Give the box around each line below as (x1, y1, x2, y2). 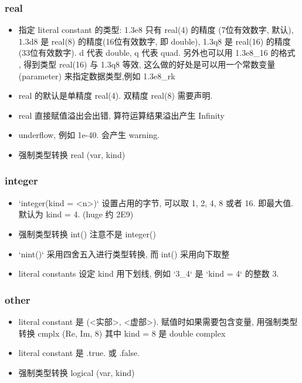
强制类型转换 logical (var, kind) (18, 366, 135, 378)
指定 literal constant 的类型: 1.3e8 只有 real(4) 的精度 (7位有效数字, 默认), (18, 23, 294, 36)
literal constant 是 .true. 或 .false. (18, 347, 140, 359)
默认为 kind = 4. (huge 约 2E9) (18, 208, 134, 220)
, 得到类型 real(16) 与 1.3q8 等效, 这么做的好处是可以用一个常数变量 (18, 58, 276, 70)
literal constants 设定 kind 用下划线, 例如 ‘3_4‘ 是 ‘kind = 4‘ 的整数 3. (18, 267, 279, 280)
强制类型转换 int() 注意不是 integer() (18, 227, 156, 240)
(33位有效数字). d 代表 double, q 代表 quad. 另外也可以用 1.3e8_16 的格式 (18, 46, 296, 59)
